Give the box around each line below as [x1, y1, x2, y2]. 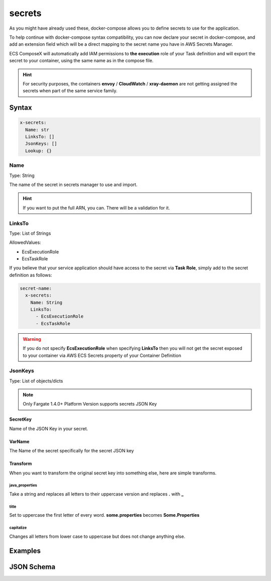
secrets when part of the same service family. [23, 88, 117, 94]
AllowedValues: [9, 239, 41, 246]
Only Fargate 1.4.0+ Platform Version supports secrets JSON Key [23, 401, 157, 407]
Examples [9, 546, 41, 555]
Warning [23, 336, 41, 342]
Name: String [30, 300, 63, 305]
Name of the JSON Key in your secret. [9, 425, 88, 432]
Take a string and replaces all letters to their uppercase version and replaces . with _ [9, 491, 184, 497]
